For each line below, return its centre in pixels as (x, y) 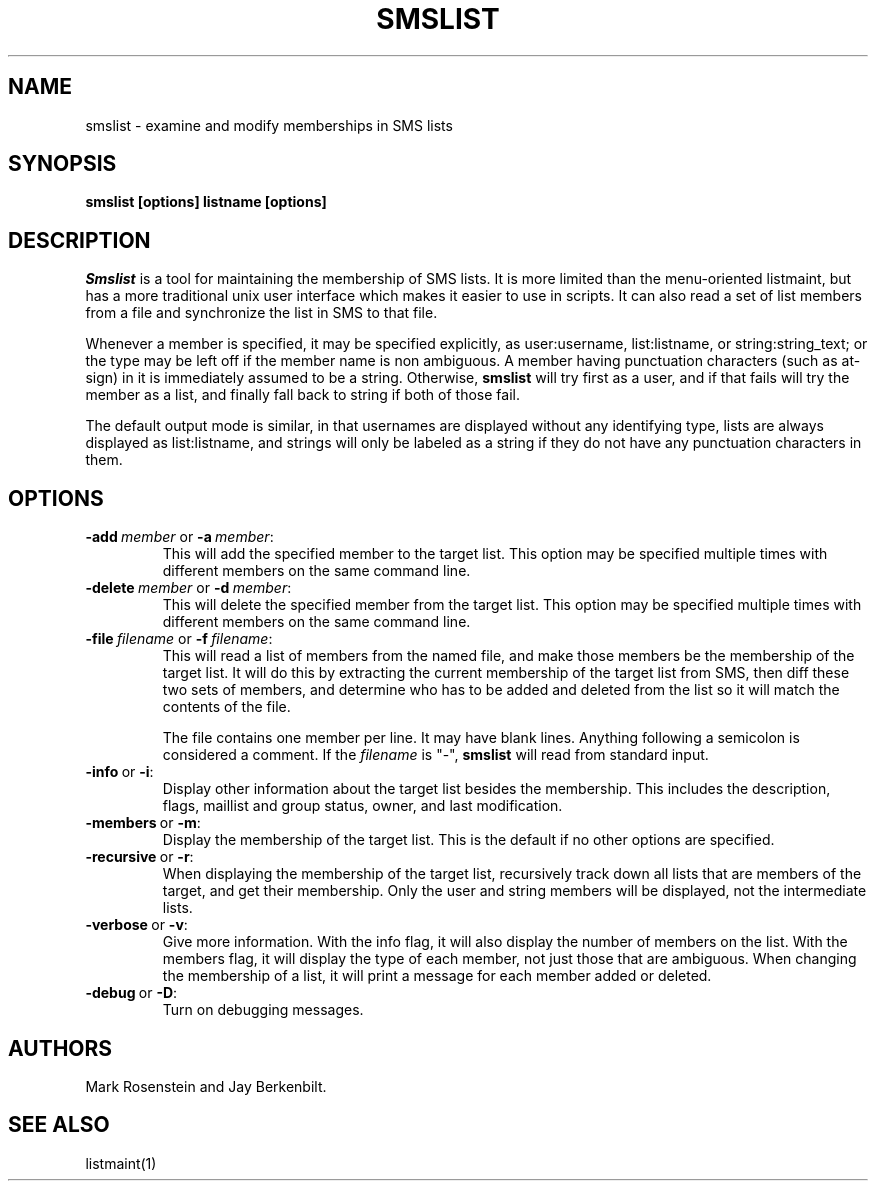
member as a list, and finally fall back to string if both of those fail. (302, 395)
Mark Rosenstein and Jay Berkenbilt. (206, 1086)
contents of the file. (226, 707)
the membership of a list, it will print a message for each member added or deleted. (437, 976)
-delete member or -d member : (188, 588)
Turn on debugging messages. (263, 1010)
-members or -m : (143, 823)
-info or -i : (119, 772)
